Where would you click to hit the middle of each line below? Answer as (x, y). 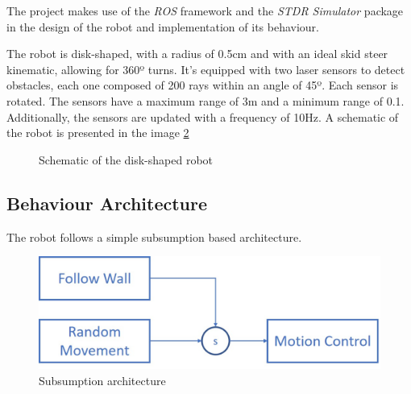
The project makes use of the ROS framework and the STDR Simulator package (205, 10)
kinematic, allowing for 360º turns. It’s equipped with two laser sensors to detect (206, 69)
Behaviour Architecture (107, 203)
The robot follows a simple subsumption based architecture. (154, 236)
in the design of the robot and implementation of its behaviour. (163, 26)
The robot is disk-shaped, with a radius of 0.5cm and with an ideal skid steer (197, 54)
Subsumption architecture (102, 380)
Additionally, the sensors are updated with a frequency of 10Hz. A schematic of (203, 116)
